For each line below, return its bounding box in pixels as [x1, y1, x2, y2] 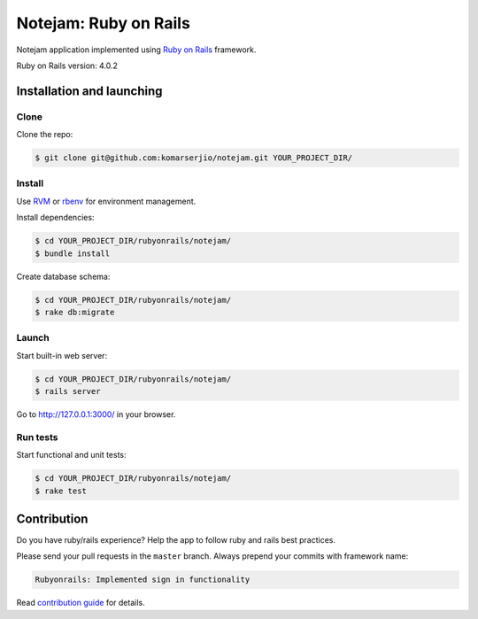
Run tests [16, 430, 58, 443]
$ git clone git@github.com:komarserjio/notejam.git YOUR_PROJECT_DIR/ [35, 153, 353, 163]
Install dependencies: [16, 213, 95, 223]
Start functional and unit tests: [16, 450, 127, 460]
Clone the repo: [16, 129, 73, 140]
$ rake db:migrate [35, 306, 115, 317]
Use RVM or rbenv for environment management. [16, 196, 197, 206]
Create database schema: [16, 271, 111, 282]
